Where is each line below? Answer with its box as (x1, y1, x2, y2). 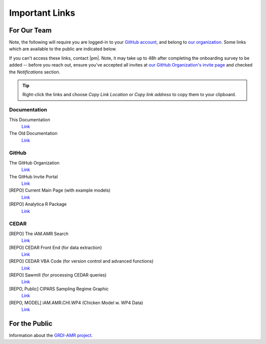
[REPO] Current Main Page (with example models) (9, 187, 111, 193)
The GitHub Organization (9, 160, 60, 166)
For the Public (9, 319, 53, 328)
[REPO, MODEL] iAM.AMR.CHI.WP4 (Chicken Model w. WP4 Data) (9, 300, 143, 306)
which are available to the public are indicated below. (9, 46, 117, 52)
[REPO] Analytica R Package (9, 201, 67, 207)
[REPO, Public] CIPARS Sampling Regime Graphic (9, 286, 109, 292)
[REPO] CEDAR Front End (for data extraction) (9, 244, 102, 250)
